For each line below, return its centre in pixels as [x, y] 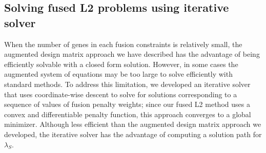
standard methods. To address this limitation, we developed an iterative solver [127, 84]
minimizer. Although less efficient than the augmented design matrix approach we [133, 124]
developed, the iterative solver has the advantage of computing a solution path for [133, 134]
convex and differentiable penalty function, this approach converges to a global [128, 114]
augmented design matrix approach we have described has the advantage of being [132, 54]
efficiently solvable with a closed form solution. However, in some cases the [121, 64]
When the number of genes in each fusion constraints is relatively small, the [123, 44]
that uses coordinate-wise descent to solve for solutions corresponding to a [121, 94]
